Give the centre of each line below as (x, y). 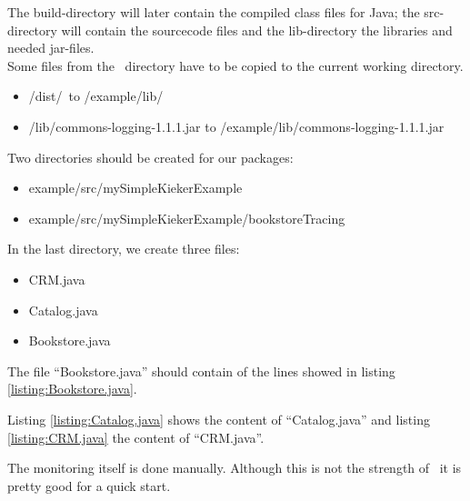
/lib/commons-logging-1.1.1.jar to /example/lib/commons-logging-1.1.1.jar (236, 126)
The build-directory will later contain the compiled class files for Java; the (214, 12)
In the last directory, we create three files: (124, 249)
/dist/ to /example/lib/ (96, 96)
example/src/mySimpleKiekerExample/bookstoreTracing (187, 218)
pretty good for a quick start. (89, 485)
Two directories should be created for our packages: (150, 157)
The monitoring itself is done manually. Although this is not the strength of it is (235, 468)
